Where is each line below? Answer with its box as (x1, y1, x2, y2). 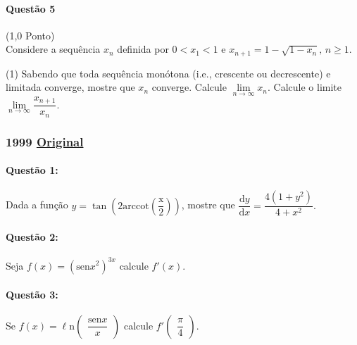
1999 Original (6, 132, 84, 150)
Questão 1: (6, 163, 58, 177)
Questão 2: (6, 229, 58, 244)
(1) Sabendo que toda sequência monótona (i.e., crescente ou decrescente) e (6, 65, 331, 80)
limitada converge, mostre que (6, 80, 135, 94)
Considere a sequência (6, 42, 101, 56)
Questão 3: (6, 287, 58, 302)
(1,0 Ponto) (6, 27, 55, 42)
